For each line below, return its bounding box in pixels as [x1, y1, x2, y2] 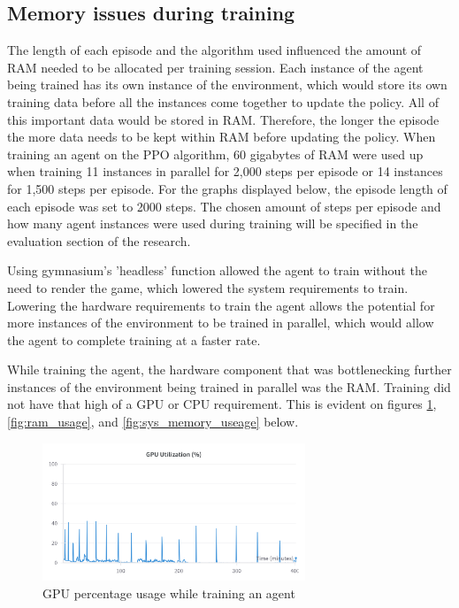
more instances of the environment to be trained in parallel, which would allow [7, 313, 434, 332]
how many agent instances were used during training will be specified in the [7, 214, 418, 233]
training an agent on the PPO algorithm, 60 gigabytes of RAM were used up [7, 144, 424, 163]
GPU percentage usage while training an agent [42, 583, 295, 602]
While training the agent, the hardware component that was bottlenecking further [7, 360, 452, 379]
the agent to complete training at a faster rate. [7, 330, 261, 349]
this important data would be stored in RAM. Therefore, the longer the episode [7, 110, 440, 128]
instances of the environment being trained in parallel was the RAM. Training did [7, 377, 451, 396]
